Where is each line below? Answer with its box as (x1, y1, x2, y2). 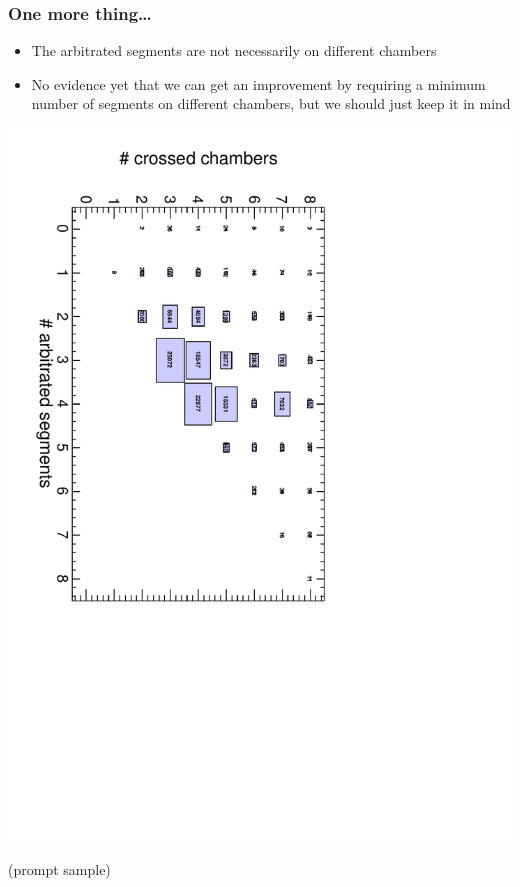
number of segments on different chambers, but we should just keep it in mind (31, 93, 511, 114)
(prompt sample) (8, 858, 111, 879)
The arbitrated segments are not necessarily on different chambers (31, 40, 437, 61)
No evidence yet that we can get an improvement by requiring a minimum (31, 73, 486, 94)
